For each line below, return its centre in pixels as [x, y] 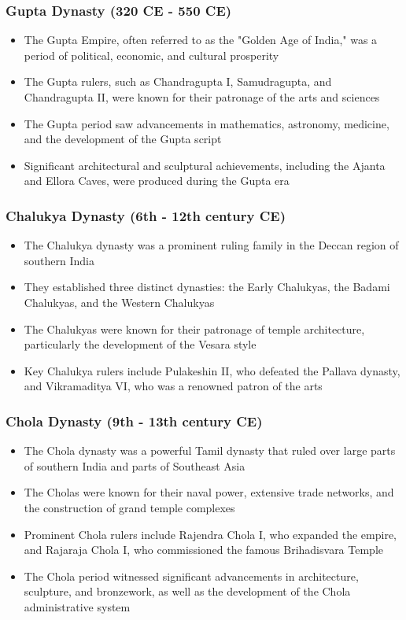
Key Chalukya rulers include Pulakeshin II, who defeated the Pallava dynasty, [212, 370]
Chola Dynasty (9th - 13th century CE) [134, 421]
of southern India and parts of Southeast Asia [135, 465]
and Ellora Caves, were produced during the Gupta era [157, 181]
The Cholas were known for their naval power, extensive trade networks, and [209, 492]
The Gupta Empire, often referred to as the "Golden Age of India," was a [201, 40]
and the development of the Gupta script [123, 139]
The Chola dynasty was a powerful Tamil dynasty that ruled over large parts [210, 450]
